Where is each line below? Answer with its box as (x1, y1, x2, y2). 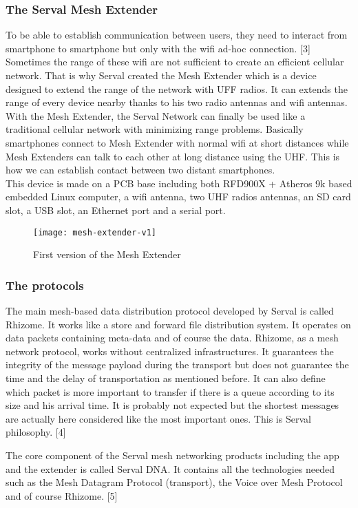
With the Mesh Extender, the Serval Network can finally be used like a (6, 108, 306, 123)
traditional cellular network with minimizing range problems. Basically (6, 122, 304, 136)
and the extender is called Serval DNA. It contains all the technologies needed (6, 461, 335, 476)
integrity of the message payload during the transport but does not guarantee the (6, 357, 349, 372)
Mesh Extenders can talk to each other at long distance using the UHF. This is (6, 149, 340, 163)
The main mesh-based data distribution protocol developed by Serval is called (6, 304, 334, 317)
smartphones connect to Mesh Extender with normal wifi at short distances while (6, 135, 349, 149)
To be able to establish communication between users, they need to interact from (6, 28, 348, 42)
